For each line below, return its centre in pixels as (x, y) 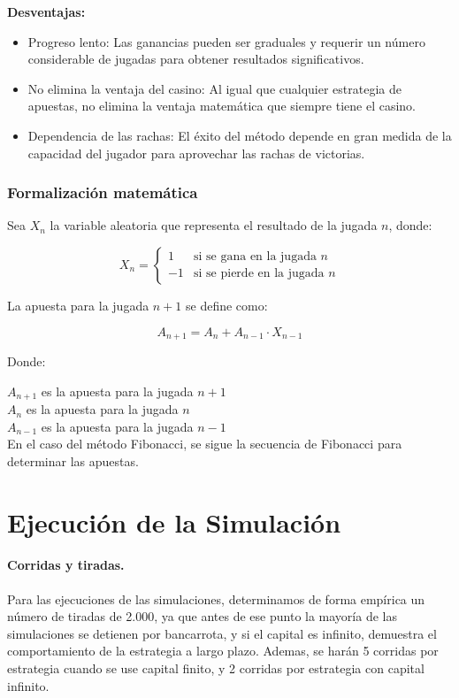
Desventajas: (46, 12)
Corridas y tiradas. (66, 565)
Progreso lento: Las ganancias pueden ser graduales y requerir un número (226, 41)
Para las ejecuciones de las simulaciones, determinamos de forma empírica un (216, 598)
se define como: (227, 305)
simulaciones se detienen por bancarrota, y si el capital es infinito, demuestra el (222, 633)
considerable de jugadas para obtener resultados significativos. (196, 59)
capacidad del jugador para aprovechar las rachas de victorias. (196, 153)
